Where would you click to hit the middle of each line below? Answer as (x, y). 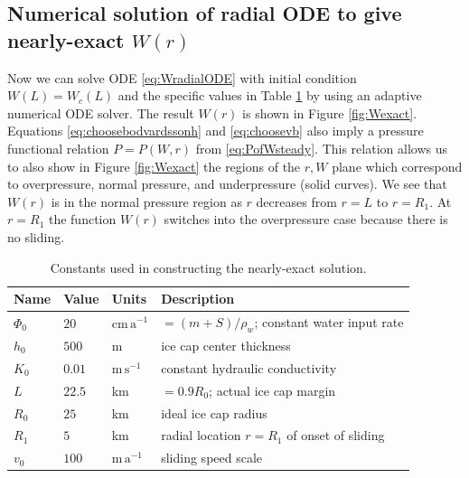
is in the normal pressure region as (146, 201)
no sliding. (36, 236)
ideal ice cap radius (214, 412)
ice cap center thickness (226, 346)
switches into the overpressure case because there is (306, 219)
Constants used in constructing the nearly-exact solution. (208, 267)
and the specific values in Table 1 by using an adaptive (270, 95)
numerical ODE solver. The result (101, 112)
